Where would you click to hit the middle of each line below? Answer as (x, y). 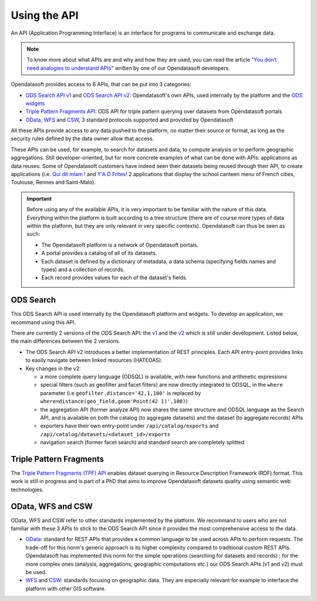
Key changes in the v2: (53, 368)
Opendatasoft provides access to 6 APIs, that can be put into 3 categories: (101, 85)
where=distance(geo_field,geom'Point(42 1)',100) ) (114, 401)
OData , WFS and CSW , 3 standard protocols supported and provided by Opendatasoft (129, 120)
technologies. (27, 489)
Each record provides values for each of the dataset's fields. (114, 278)
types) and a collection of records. (83, 269)
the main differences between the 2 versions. (65, 341)
